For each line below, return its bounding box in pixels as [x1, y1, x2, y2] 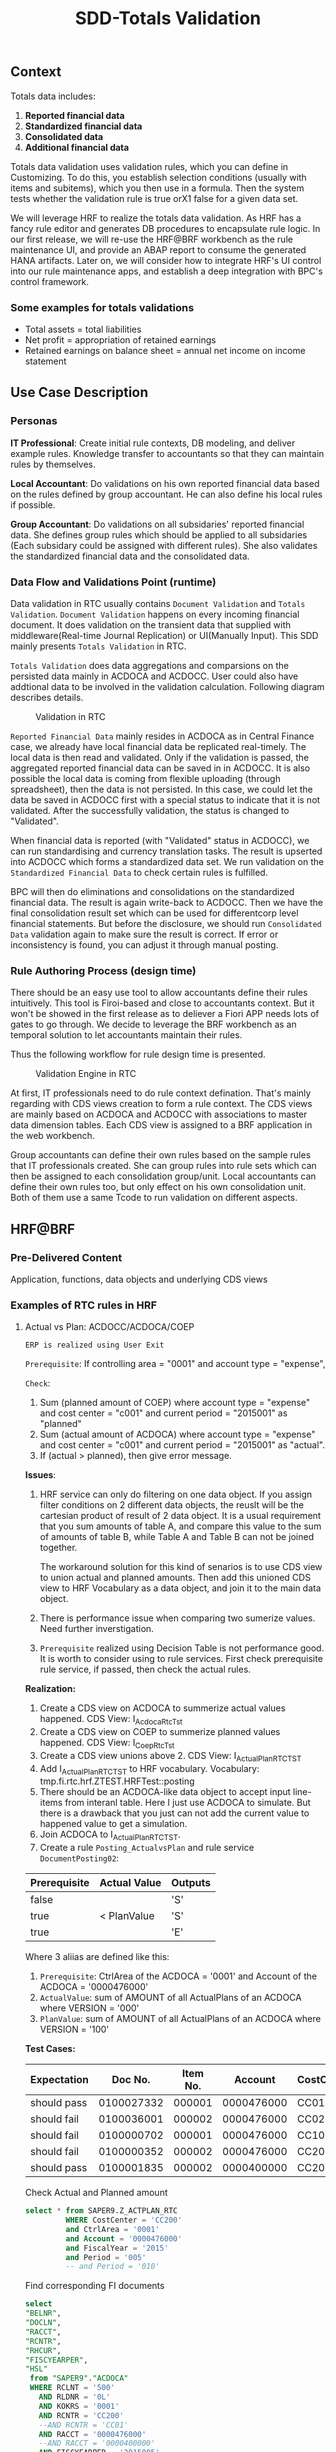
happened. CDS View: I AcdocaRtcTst [39, 1713, 183, 1727]
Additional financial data [24, 141, 130, 153]
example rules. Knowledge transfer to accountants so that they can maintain [10, 447, 325, 459]
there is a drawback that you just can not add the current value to [39, 1807, 310, 1819]
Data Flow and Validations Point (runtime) [10, 575, 217, 589]
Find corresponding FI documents [24, 2280, 165, 2292]
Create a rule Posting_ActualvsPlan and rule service [39, 1842, 255, 1854]
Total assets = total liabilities [24, 323, 142, 335]
